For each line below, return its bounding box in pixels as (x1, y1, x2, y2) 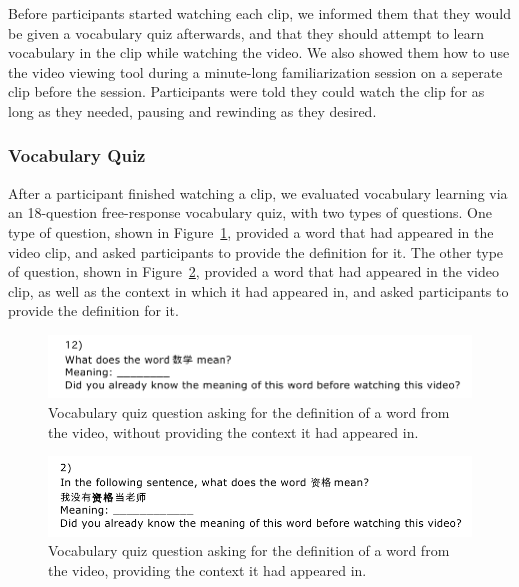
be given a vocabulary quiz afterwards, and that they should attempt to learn (8, 22, 484, 43)
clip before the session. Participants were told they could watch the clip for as (8, 81, 485, 102)
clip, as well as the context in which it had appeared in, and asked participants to (8, 280, 509, 301)
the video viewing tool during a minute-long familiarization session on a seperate (8, 61, 503, 82)
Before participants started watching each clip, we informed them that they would (8, 3, 511, 23)
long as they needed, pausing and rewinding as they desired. (8, 100, 377, 121)
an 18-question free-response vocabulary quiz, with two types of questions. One (8, 202, 492, 223)
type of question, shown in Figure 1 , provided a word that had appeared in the (8, 221, 494, 242)
